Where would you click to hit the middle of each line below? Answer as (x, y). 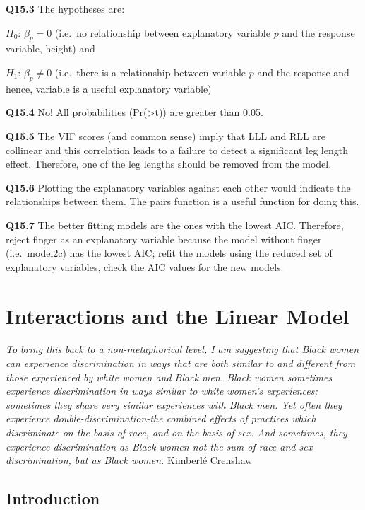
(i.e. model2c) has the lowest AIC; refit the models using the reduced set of (169, 253)
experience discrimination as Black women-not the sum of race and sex (159, 446)
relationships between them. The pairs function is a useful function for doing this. (182, 201)
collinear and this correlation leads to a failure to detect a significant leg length (177, 150)
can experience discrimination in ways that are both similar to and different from (181, 363)
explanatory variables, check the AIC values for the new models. (145, 266)
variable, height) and (50, 48)
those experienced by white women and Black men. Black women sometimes (169, 377)
